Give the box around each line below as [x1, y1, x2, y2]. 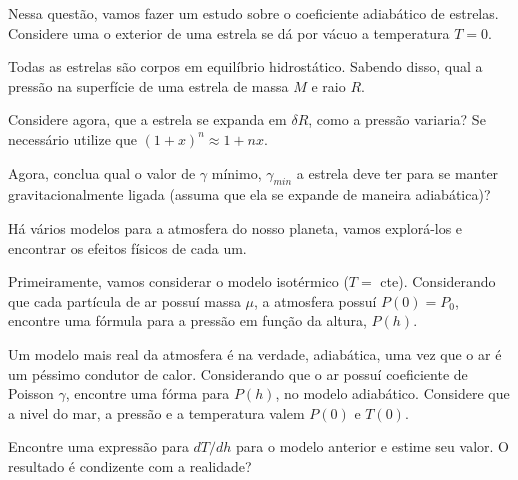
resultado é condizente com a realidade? [8, 455, 252, 476]
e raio [311, 75, 346, 96]
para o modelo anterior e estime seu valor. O [236, 436, 509, 457]
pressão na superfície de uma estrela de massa [8, 75, 289, 96]
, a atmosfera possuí [254, 290, 377, 311]
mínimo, [211, 162, 262, 183]
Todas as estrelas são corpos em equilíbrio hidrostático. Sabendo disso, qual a [8, 56, 483, 77]
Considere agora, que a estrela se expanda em [8, 109, 287, 130]
